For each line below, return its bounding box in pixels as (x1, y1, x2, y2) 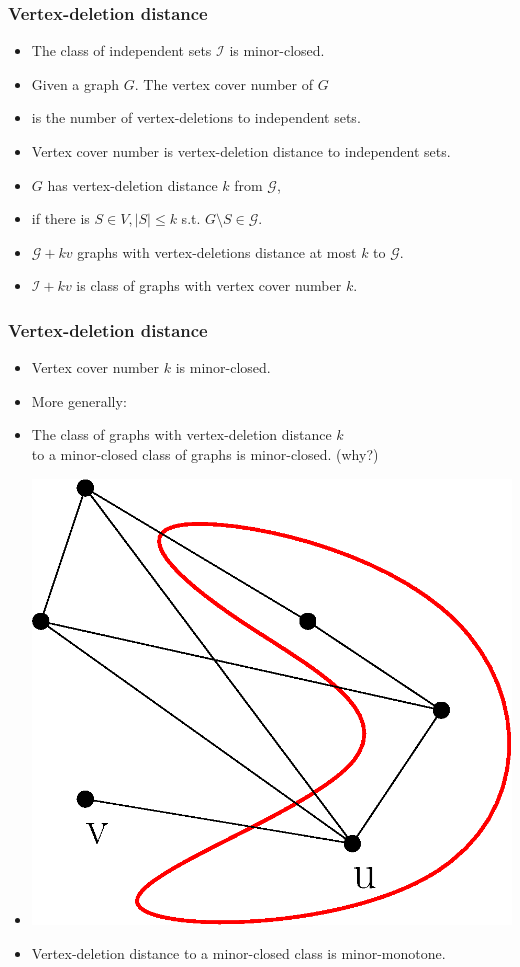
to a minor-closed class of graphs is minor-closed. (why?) (31, 443, 379, 464)
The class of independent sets (31, 40, 212, 61)
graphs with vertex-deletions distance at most (77, 241, 357, 262)
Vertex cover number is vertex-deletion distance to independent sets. (31, 141, 451, 161)
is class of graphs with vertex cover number (76, 275, 342, 296)
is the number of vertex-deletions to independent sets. (31, 107, 361, 128)
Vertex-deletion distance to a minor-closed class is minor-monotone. (31, 942, 446, 963)
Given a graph (31, 73, 120, 94)
